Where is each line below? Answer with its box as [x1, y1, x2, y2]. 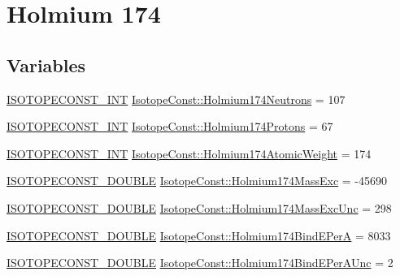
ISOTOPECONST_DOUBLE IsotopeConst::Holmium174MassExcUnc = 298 [7, 199, 392, 216]
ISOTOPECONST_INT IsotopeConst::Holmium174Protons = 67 [7, 118, 333, 135]
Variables [7, 52, 86, 77]
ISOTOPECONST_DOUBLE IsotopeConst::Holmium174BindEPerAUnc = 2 [7, 254, 393, 271]
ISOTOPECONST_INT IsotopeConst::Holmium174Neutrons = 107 [7, 90, 346, 107]
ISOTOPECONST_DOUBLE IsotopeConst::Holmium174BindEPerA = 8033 [7, 226, 391, 244]
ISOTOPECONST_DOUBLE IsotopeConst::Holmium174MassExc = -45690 [7, 172, 387, 189]
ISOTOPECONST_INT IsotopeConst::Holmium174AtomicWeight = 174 [7, 144, 372, 162]
